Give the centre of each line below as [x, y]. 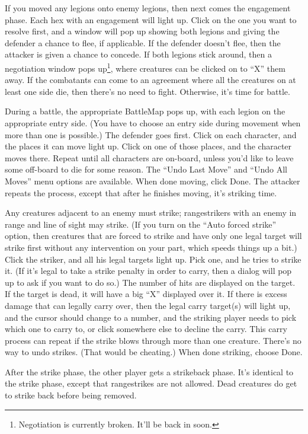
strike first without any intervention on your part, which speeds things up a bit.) [151, 247]
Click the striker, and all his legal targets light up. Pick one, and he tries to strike [153, 259]
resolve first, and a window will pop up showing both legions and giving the [142, 31]
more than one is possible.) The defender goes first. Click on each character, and [151, 134]
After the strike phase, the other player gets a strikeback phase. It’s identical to [149, 371]
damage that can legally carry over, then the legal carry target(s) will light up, [148, 305]
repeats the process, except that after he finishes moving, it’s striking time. [141, 192]
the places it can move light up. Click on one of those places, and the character [148, 146]
